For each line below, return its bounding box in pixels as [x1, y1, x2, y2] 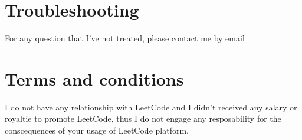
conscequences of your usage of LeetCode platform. [5, 124, 189, 136]
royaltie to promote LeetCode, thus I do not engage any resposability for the [5, 112, 281, 125]
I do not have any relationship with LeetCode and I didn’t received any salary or [5, 100, 297, 113]
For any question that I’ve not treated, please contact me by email [5, 32, 245, 44]
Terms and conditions [5, 66, 184, 90]
